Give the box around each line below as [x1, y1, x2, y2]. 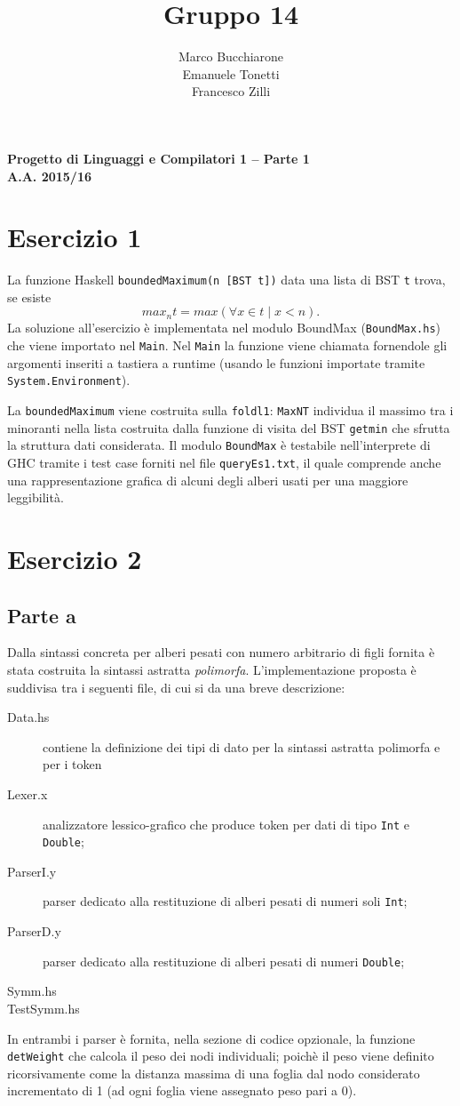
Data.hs [7, 708, 50, 726]
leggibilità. [7, 488, 64, 507]
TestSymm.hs [7, 998, 80, 1017]
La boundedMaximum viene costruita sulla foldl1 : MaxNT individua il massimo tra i [7, 401, 454, 420]
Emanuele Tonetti [182, 64, 280, 83]
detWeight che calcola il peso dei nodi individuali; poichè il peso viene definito [7, 1046, 434, 1065]
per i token [43, 755, 102, 773]
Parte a [7, 601, 76, 629]
